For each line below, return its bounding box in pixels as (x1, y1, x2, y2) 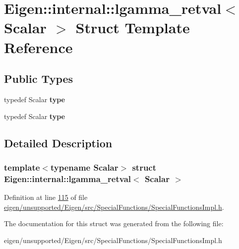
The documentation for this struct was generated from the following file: (4, 218, 224, 229)
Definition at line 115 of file (4, 192, 88, 202)
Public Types (4, 71, 73, 86)
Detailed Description (4, 135, 113, 150)
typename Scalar (50, 161, 119, 173)
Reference (4, 37, 73, 57)
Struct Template (75, 17, 190, 38)
